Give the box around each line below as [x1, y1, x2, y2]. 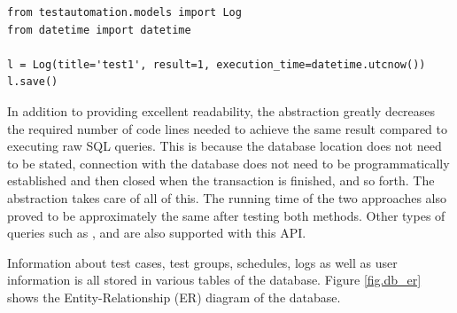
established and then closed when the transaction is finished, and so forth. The [7, 171, 435, 190]
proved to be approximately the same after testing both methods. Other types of [7, 206, 445, 224]
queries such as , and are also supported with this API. [7, 223, 306, 242]
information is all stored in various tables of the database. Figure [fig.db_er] [7, 270, 422, 289]
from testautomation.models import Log [7, 6, 242, 19]
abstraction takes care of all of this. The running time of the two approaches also [7, 188, 446, 207]
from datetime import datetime [7, 23, 191, 36]
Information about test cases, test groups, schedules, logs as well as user [7, 253, 398, 271]
